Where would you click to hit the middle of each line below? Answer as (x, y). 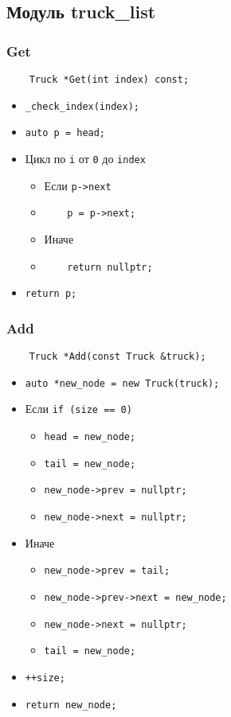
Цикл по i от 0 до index (85, 158)
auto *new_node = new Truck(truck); (122, 383)
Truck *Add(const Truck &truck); (117, 357)
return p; (51, 294)
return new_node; (71, 705)
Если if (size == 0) (78, 409)
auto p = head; (65, 133)
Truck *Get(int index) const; (109, 80)
